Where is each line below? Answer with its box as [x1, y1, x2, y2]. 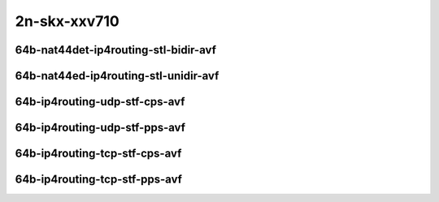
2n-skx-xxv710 [15, 12, 120, 30]
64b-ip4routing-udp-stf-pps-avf [15, 121, 186, 135]
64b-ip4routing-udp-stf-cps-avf [15, 95, 185, 109]
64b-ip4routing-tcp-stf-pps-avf [15, 173, 183, 187]
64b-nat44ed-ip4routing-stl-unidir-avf [15, 69, 219, 83]
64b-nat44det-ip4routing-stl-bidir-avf [15, 43, 217, 57]
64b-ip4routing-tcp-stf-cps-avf [15, 147, 182, 161]
